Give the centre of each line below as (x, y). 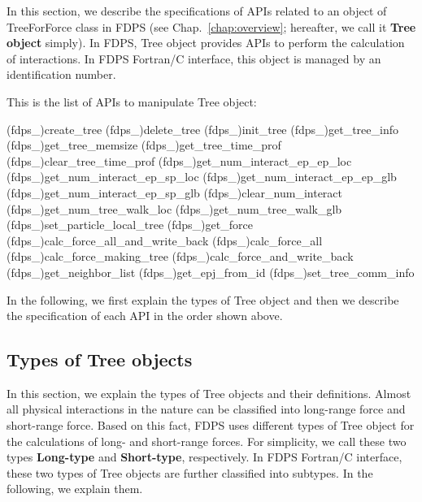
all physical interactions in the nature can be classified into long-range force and (206, 409)
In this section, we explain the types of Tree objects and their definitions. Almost (209, 393)
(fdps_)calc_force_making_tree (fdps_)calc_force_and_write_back (180, 256)
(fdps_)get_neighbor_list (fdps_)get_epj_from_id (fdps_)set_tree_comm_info (211, 272)
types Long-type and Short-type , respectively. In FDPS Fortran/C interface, (204, 457)
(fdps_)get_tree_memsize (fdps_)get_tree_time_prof (144, 145)
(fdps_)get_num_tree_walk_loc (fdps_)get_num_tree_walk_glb (174, 208)
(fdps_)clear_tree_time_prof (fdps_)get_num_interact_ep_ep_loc (179, 160)
